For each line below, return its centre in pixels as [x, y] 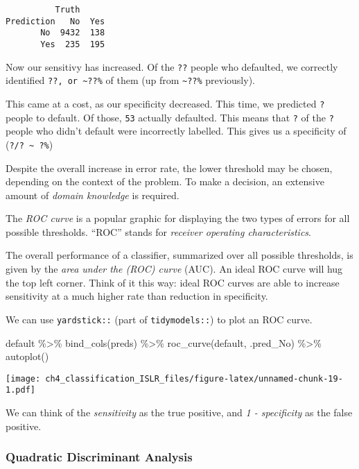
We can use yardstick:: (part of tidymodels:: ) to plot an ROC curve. [159, 319]
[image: [23, 378]
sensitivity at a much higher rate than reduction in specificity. [137, 296]
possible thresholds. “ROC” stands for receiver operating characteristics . [158, 231]
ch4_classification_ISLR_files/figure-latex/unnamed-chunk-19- [194, 378]
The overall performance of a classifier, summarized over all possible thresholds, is [179, 255]
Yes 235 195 [73, 44]
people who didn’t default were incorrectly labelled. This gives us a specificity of [176, 131]
